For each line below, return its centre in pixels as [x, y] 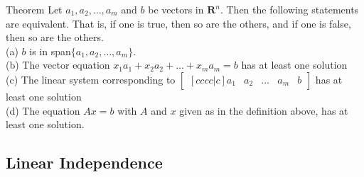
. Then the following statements [289, 9]
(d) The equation [43, 110]
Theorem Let [34, 9]
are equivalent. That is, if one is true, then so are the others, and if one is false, [178, 23]
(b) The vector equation [58, 65]
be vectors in [176, 9]
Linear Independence [84, 162]
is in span [50, 51]
